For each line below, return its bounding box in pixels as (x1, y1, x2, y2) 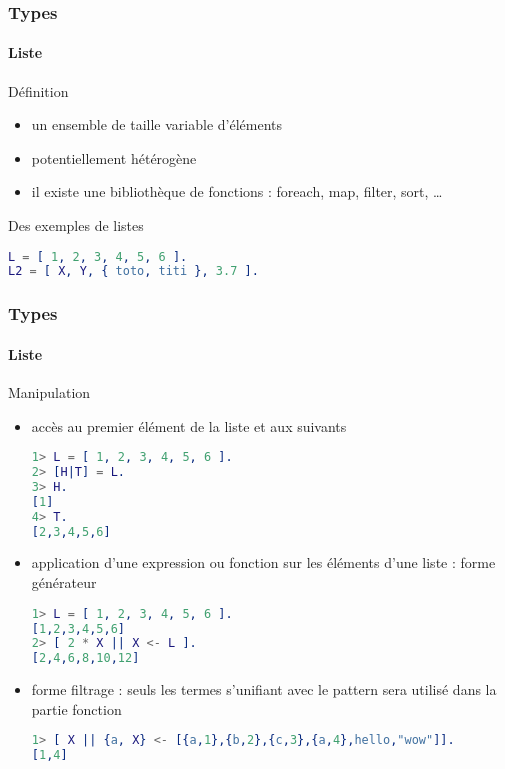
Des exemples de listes (8, 215, 144, 236)
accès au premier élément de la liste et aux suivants (31, 415, 347, 436)
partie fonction (31, 698, 122, 719)
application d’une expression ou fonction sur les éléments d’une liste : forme (31, 552, 496, 573)
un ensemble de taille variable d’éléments (31, 114, 283, 135)
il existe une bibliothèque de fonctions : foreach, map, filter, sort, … (31, 181, 443, 202)
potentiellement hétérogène (31, 147, 197, 168)
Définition (8, 80, 69, 101)
